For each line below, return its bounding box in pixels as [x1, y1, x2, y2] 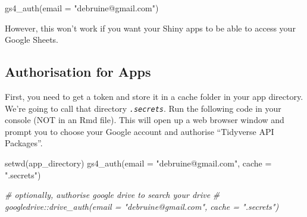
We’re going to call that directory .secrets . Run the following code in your [5, 102, 281, 114]
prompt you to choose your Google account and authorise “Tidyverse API [5, 125, 274, 137]
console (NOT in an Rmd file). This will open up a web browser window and [5, 114, 284, 126]
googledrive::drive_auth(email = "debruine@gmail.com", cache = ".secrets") [5, 200, 279, 212]
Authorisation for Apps [5, 62, 151, 81]
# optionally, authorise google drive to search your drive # [5, 188, 220, 201]
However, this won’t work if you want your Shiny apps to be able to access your [5, 21, 296, 34]
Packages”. [5, 137, 43, 149]
